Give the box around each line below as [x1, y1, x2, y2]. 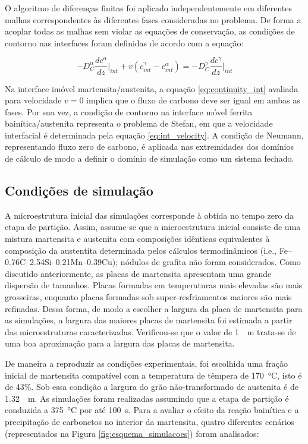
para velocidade [5, 94, 62, 106]
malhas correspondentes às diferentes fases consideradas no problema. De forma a [5, 13, 301, 26]
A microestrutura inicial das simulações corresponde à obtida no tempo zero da [5, 209, 294, 221]
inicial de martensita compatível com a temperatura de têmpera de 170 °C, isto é [5, 369, 302, 381]
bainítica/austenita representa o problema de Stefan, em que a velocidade [5, 117, 273, 130]
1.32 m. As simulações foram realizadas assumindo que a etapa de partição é [5, 392, 289, 404]
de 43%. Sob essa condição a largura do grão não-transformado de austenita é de [5, 380, 298, 393]
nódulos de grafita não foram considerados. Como [120, 256, 301, 268]
